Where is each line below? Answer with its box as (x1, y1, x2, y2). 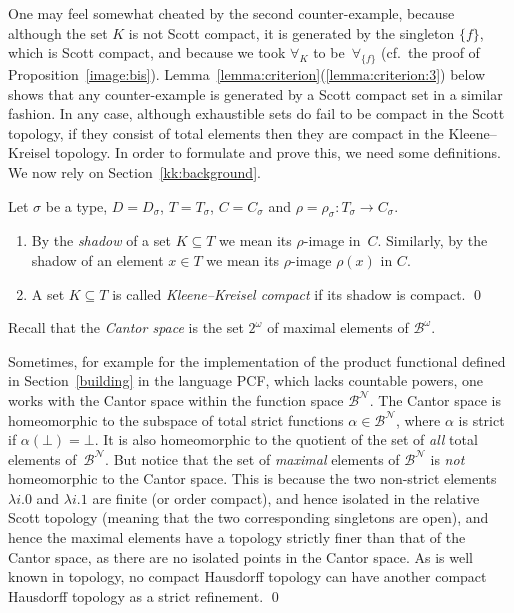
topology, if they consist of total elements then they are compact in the (8, 122, 444, 143)
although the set (8, 22, 108, 43)
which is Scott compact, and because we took (8, 42, 286, 63)
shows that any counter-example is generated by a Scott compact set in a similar (8, 83, 503, 104)
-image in (303, 230, 361, 251)
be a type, (45, 195, 108, 216)
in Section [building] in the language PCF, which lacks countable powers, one (8, 370, 484, 391)
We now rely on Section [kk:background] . (8, 161, 261, 182)
